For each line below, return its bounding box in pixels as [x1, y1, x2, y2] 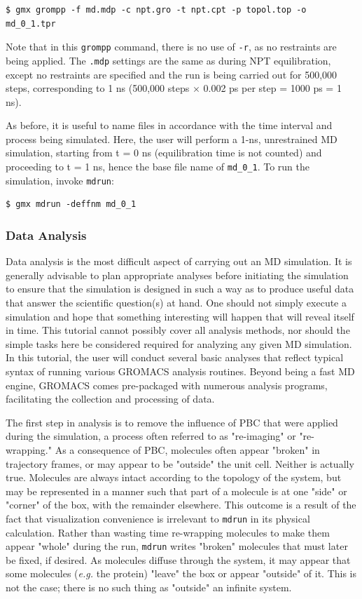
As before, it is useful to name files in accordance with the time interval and [6, 118, 333, 133]
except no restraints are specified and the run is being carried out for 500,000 [6, 67, 337, 81]
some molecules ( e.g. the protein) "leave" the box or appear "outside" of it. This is [6, 566, 357, 581]
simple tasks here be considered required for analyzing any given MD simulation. [6, 336, 352, 351]
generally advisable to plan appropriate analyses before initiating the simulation [6, 267, 349, 282]
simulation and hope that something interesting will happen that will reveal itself [6, 309, 354, 323]
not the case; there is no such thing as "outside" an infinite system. [6, 579, 292, 594]
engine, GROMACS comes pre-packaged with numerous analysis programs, [6, 377, 328, 392]
